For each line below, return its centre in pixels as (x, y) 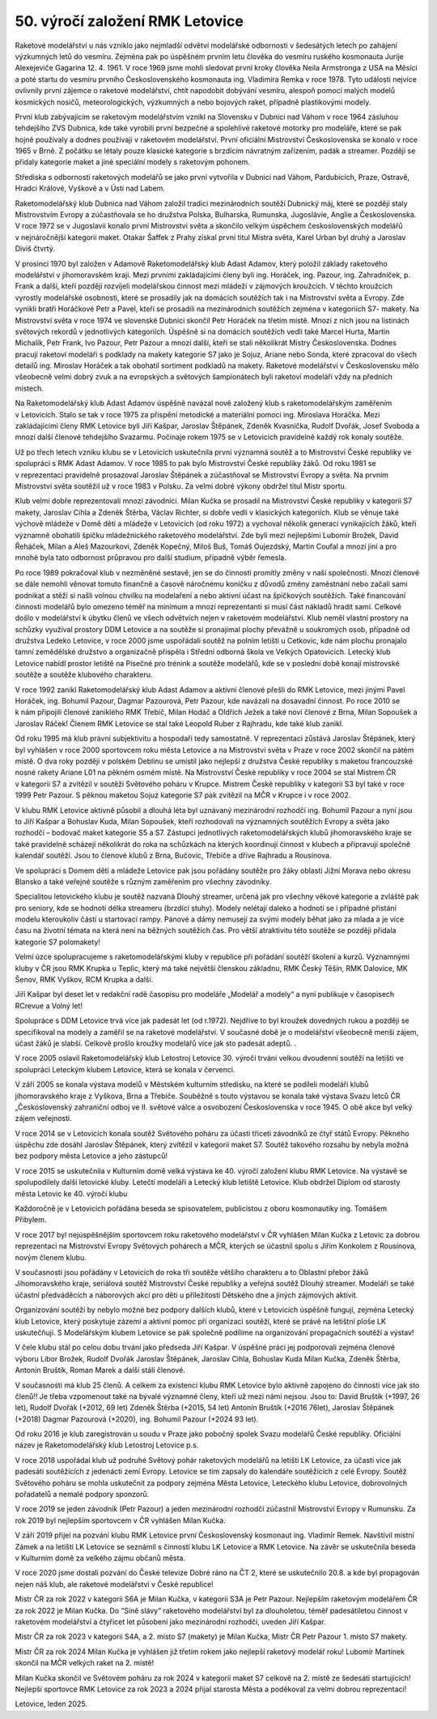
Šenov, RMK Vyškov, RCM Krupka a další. (84, 980)
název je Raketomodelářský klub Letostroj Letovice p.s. (107, 1445)
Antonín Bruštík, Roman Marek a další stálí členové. (100, 1370)
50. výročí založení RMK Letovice (129, 21)
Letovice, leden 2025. (51, 1704)
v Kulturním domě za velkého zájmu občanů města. (100, 1558)
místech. (29, 388)
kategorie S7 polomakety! (58, 942)
